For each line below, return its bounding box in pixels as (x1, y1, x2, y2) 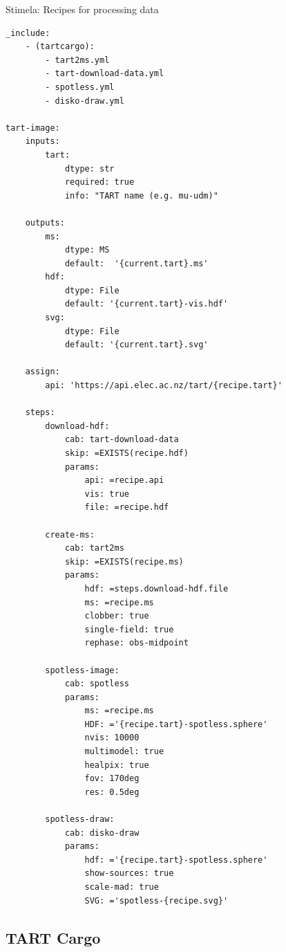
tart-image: (6, 122, 60, 133)
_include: (6, 28, 50, 38)
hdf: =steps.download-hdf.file (84, 583, 229, 594)
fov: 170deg (84, 773, 140, 784)
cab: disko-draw (64, 827, 140, 838)
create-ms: (45, 529, 95, 540)
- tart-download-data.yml (45, 68, 164, 79)
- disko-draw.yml (45, 95, 124, 106)
